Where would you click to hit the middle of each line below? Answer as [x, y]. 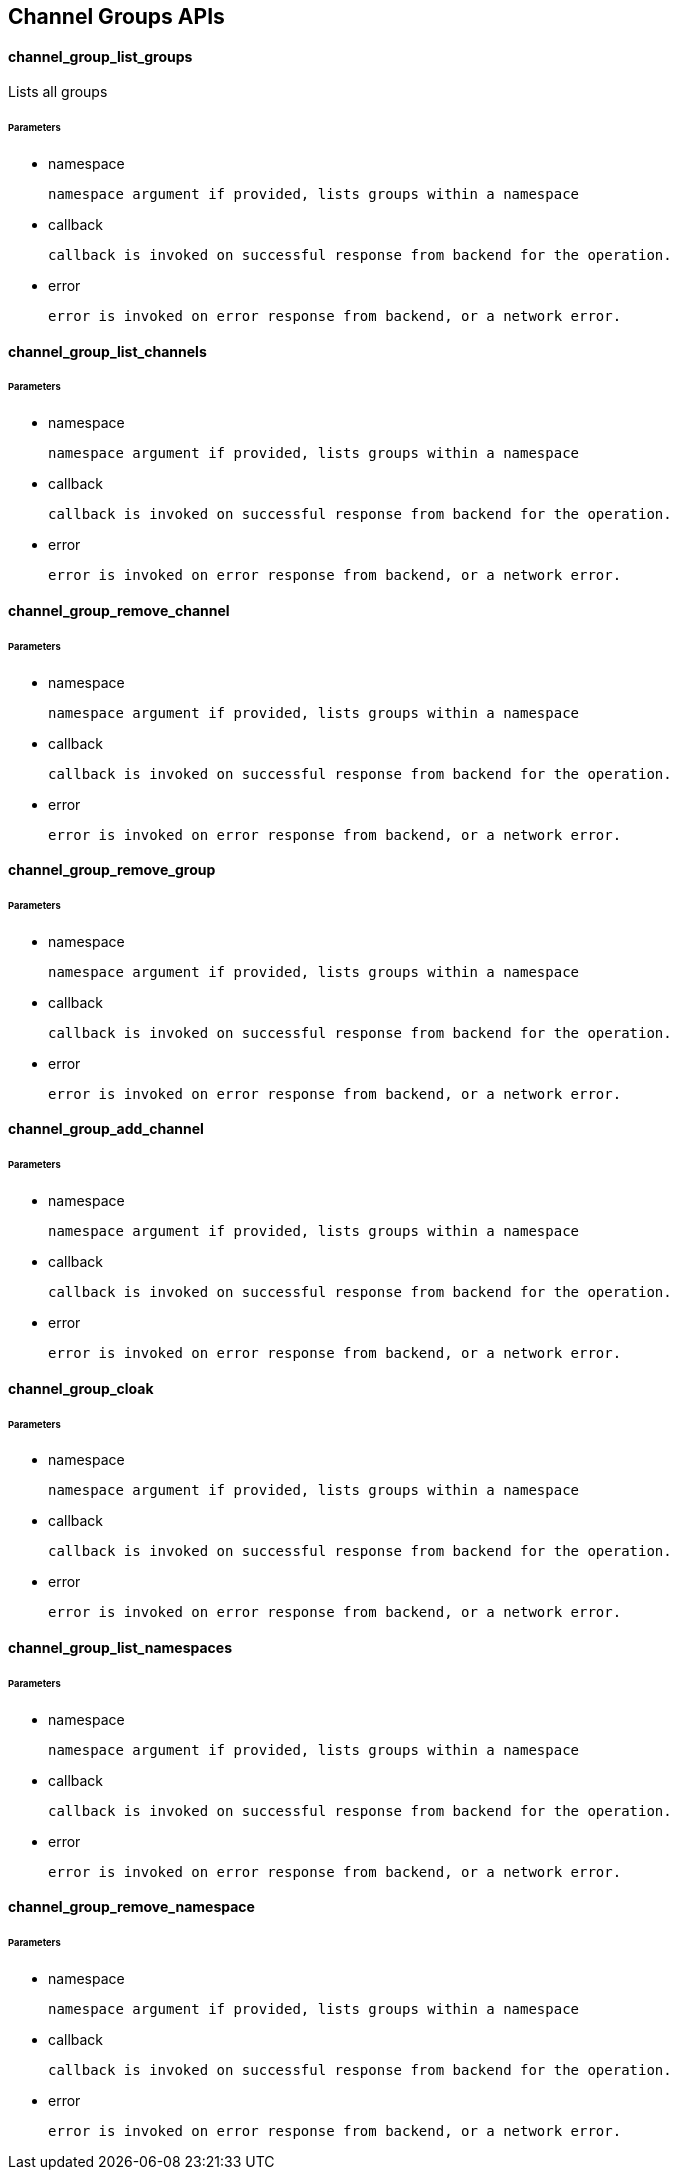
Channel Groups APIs [116, 16]
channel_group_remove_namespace [131, 1907]
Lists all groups [58, 92]
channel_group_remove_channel [119, 610]
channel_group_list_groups [100, 56]
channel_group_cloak [81, 1388]
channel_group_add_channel [106, 1129]
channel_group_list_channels [107, 351]
